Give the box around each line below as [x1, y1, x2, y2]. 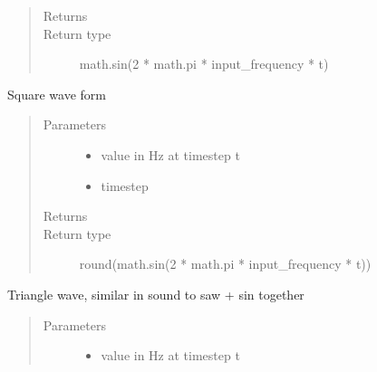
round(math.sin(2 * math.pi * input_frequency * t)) [79, 254, 372, 273]
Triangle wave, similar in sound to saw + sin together [7, 284, 304, 303]
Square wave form [7, 84, 106, 103]
